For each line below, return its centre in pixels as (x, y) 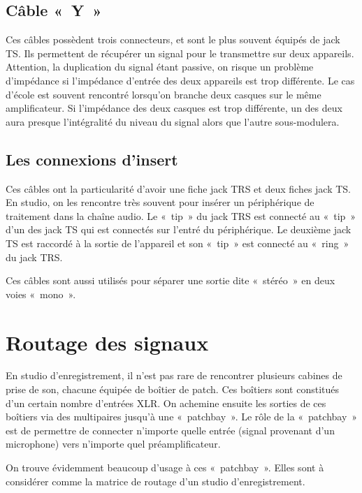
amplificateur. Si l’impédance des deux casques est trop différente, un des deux (174, 108)
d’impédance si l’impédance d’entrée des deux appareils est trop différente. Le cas (180, 80)
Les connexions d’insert (92, 159)
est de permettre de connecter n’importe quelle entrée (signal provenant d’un (170, 430)
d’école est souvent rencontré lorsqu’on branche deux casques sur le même (164, 94)
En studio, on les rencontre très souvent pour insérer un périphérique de (160, 202)
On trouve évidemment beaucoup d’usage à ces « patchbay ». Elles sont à (165, 467)
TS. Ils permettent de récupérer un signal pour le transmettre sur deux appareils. (180, 53)
